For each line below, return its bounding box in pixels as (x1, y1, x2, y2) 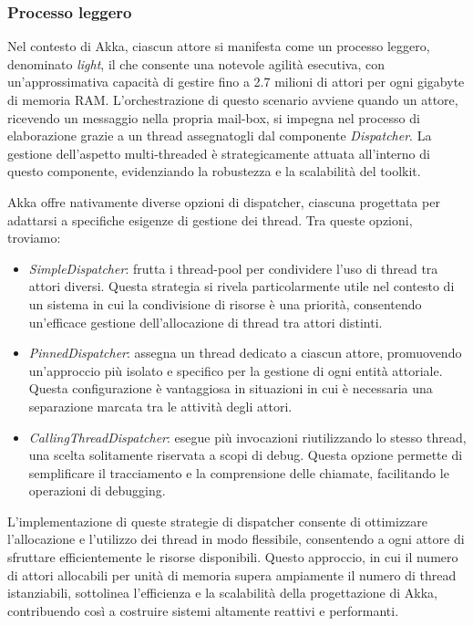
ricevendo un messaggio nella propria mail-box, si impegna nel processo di (7, 108, 420, 127)
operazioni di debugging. (28, 481, 166, 500)
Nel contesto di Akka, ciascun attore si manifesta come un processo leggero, (7, 37, 430, 56)
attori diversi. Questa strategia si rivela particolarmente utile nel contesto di (28, 276, 455, 296)
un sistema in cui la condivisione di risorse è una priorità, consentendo (28, 294, 422, 313)
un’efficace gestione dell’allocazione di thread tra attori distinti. (28, 312, 383, 331)
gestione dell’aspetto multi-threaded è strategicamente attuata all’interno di (7, 143, 430, 162)
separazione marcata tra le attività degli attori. (28, 396, 293, 415)
